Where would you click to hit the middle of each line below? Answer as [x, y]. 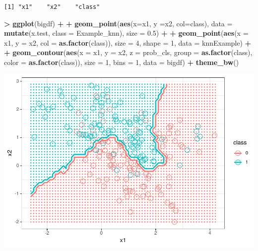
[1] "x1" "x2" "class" [52, 7]
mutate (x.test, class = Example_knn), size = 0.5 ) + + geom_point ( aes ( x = [126, 33]
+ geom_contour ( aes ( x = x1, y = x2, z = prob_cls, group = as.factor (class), [128, 52]
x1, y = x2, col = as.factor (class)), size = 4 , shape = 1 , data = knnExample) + [128, 42]
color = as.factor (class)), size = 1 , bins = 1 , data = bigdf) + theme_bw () [122, 62]
